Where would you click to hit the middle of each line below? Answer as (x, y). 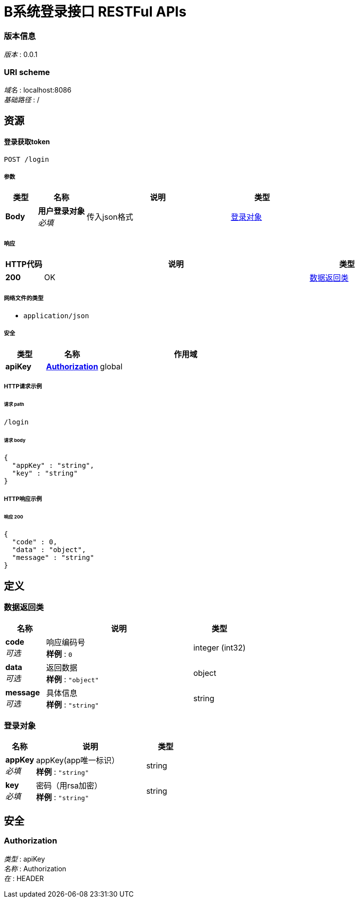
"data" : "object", (49, 550)
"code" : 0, (35, 542)
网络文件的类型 (24, 298)
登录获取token (27, 141)
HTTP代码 (24, 264)
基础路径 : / (22, 99)
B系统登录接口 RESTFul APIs (95, 12)
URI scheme (27, 72)
